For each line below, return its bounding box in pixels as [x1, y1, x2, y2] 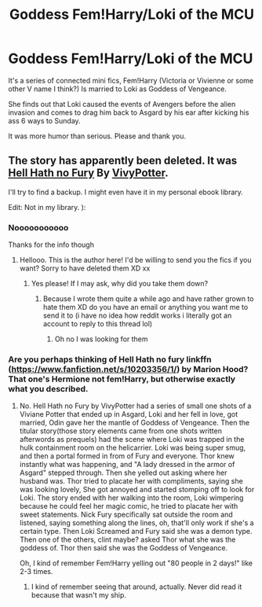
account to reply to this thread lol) [42, 319, 153, 329]
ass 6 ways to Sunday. [8, 116, 81, 125]
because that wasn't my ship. [31, 590, 127, 600]
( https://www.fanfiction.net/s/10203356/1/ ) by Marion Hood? [8, 363, 249, 374]
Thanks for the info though [8, 240, 94, 249]
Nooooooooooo [8, 222, 69, 233]
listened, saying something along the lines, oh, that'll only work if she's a [19, 518, 254, 528]
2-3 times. [19, 567, 53, 576]
